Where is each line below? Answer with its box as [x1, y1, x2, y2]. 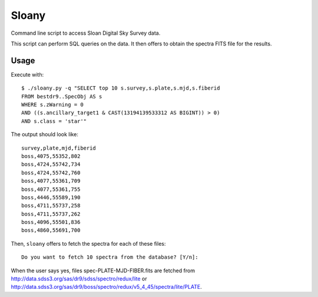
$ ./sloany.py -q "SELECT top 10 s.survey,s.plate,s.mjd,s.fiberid [21, 85, 220, 91]
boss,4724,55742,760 [21, 169, 81, 176]
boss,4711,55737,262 [21, 210, 81, 217]
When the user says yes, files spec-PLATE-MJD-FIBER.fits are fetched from [11, 267, 196, 274]
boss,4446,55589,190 [21, 194, 81, 200]
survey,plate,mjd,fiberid [21, 144, 97, 151]
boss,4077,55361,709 [21, 177, 81, 184]
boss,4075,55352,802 [21, 153, 81, 159]
